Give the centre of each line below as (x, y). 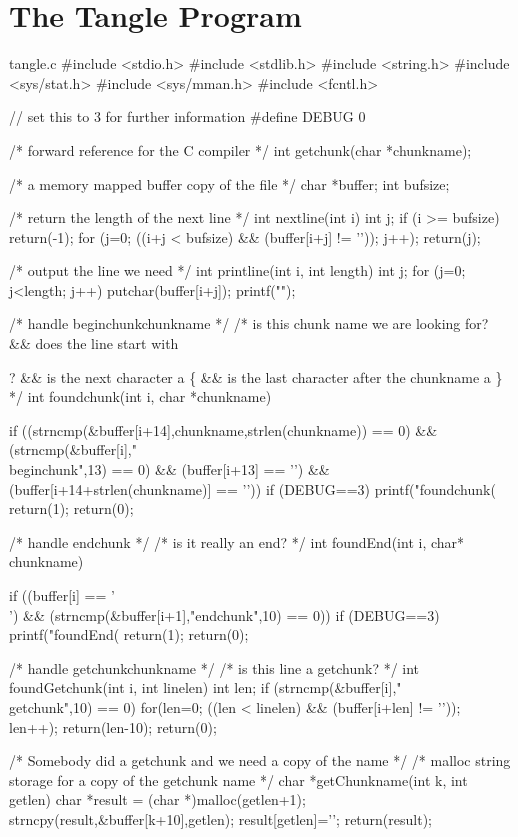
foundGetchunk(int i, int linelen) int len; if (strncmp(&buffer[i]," (205, 687)
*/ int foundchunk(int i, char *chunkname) (140, 396)
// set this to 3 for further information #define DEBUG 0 (187, 116)
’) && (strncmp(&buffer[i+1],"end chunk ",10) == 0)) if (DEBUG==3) (224, 614)
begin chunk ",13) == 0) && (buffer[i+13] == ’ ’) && (169, 469)
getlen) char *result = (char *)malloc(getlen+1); (157, 799)
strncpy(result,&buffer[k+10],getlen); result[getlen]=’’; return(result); (220, 818)
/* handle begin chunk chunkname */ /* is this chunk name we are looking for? (249, 323)
